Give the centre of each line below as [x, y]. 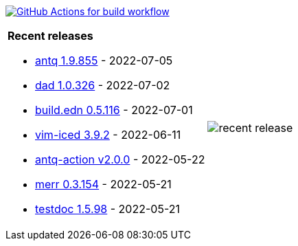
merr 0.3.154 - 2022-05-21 [103, 184]
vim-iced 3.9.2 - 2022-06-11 [108, 135]
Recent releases [50, 36]
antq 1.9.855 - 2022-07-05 [104, 60]
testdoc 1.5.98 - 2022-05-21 [107, 209]
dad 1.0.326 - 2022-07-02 [103, 85]
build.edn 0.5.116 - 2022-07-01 [114, 110]
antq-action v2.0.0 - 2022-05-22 [120, 159]
